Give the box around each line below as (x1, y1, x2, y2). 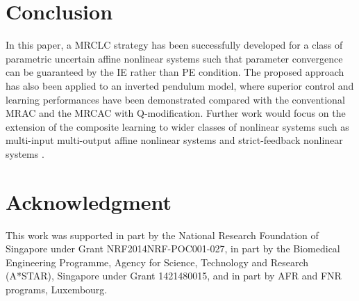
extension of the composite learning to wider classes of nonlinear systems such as (6, 119, 349, 133)
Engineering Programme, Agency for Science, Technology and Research (6, 254, 309, 269)
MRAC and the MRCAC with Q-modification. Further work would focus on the (6, 106, 346, 120)
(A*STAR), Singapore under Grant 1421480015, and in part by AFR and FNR (6, 268, 342, 283)
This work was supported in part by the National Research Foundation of (6, 227, 319, 242)
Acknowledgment (6, 187, 172, 215)
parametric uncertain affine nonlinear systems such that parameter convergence (6, 51, 343, 65)
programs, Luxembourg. (6, 282, 108, 296)
